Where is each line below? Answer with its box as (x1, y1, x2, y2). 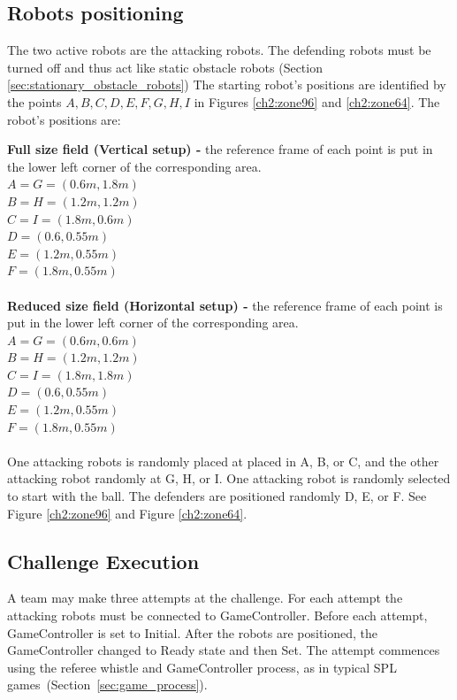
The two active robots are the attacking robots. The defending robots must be (7, 41, 431, 59)
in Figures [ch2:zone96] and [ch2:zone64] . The (194, 92, 440, 111)
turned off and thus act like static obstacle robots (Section (7, 58, 323, 76)
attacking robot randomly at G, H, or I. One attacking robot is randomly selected (7, 469, 451, 488)
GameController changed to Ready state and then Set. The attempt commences (7, 641, 440, 659)
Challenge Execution (7, 547, 200, 574)
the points (7, 92, 62, 111)
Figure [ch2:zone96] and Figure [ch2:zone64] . (7, 504, 248, 522)
